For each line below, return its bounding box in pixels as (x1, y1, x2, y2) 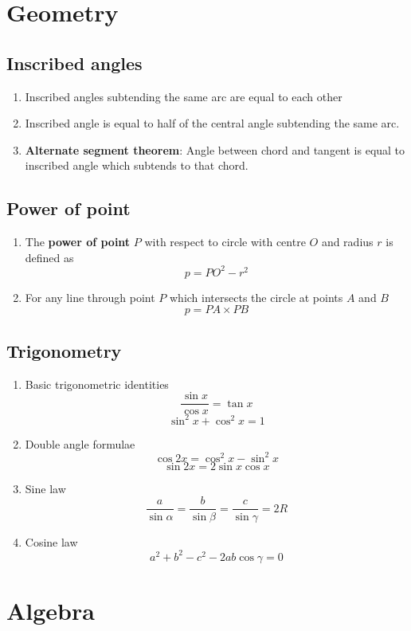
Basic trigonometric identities (25, 375, 169, 392)
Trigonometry (6, 338, 122, 363)
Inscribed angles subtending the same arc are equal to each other (25, 88, 342, 104)
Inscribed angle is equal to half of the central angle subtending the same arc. (25, 115, 400, 131)
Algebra (6, 594, 95, 626)
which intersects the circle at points (170, 288, 343, 305)
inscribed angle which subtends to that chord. (25, 157, 249, 174)
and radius (321, 233, 374, 250)
